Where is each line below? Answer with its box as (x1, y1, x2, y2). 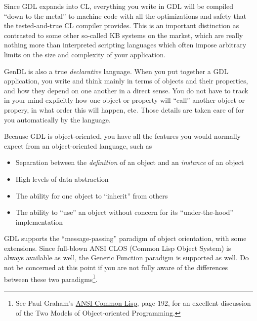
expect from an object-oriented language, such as (4, 140, 152, 151)
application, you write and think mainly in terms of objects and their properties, (4, 76, 248, 86)
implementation (15, 216, 63, 227)
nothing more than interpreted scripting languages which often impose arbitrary (4, 40, 247, 50)
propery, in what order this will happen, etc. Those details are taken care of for (4, 104, 244, 115)
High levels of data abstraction (15, 173, 109, 184)
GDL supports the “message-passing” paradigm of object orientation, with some (4, 233, 247, 243)
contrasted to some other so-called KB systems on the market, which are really (4, 30, 243, 40)
